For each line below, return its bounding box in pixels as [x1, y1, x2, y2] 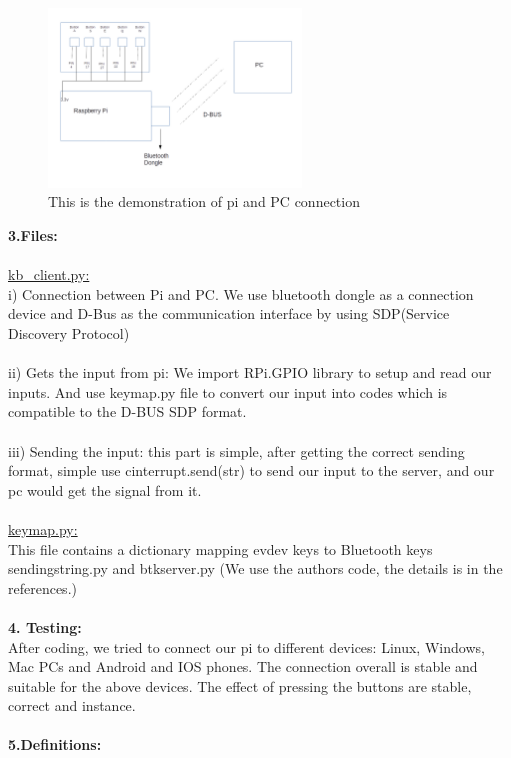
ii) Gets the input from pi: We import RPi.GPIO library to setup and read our [8, 362, 492, 383]
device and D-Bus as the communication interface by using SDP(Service [8, 303, 450, 324]
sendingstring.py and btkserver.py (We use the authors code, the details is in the [8, 558, 503, 579]
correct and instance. [8, 695, 136, 716]
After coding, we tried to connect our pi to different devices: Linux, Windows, [8, 636, 485, 657]
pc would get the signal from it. [8, 479, 202, 500]
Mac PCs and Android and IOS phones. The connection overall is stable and [8, 656, 478, 677]
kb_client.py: [8, 264, 90, 285]
